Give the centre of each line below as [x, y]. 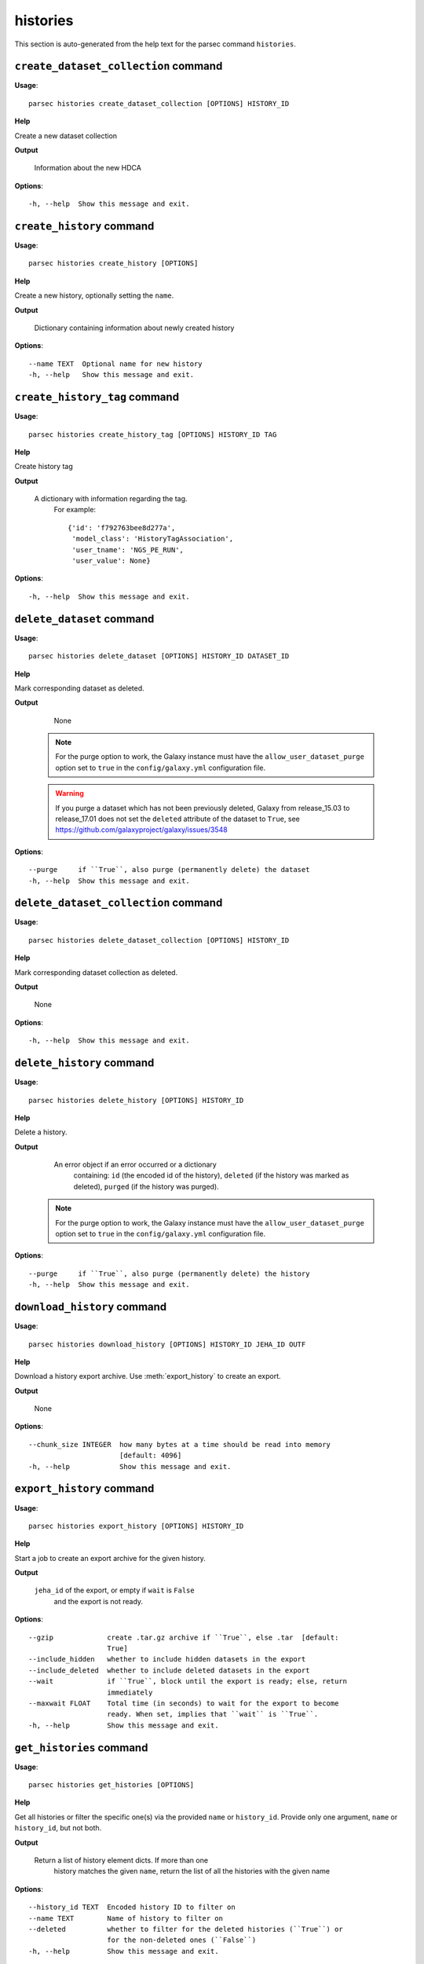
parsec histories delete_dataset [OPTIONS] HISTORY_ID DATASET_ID [159, 656]
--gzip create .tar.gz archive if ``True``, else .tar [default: [184, 1637]
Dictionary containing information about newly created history [134, 328]
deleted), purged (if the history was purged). [146, 1186]
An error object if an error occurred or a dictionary [135, 1165]
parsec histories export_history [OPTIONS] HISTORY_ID [136, 1526]
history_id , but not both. [58, 1828]
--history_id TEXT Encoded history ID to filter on [132, 1907]
